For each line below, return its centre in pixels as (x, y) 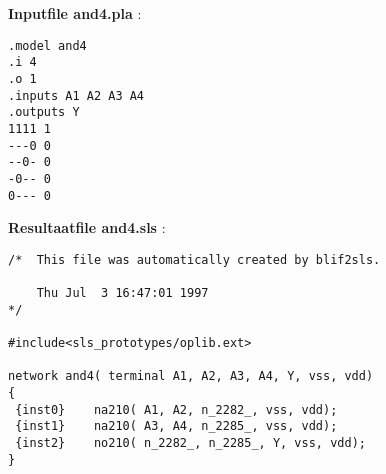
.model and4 (47, 45)
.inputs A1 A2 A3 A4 (76, 95)
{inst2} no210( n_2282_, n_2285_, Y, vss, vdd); (190, 442)
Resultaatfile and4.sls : (87, 227)
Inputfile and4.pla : (75, 13)
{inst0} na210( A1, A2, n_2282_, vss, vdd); (176, 409)
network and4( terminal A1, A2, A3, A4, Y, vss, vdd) (191, 376)
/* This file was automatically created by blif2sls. (194, 259)
